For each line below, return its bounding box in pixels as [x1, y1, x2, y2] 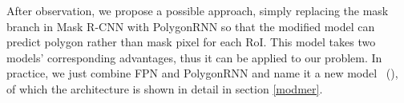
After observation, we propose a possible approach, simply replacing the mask [6, 2, 389, 18]
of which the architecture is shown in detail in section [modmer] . [6, 80, 323, 97]
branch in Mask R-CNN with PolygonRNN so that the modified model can [6, 18, 375, 34]
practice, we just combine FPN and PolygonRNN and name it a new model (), [6, 65, 398, 81]
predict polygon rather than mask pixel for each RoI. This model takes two [6, 34, 376, 50]
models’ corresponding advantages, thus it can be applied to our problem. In [6, 49, 382, 65]
